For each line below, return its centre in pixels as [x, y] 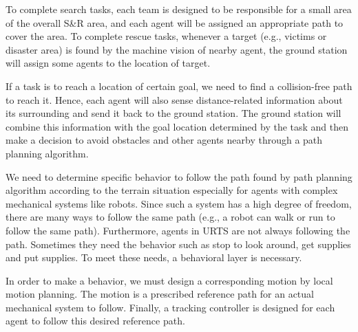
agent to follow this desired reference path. [95, 321]
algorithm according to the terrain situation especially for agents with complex [172, 190]
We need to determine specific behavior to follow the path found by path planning [179, 176]
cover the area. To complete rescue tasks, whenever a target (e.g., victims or [166, 36]
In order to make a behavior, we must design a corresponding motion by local [169, 280]
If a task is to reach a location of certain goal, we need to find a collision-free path [179, 86]
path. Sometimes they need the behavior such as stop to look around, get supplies [178, 244]
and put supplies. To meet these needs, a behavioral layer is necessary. [154, 257]
